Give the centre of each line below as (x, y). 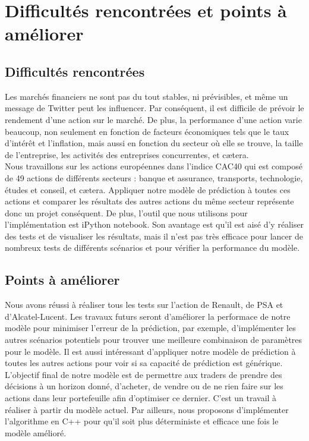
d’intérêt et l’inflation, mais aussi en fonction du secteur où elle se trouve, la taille (154, 143)
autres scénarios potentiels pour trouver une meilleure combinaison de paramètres (154, 340)
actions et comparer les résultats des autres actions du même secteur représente (149, 201)
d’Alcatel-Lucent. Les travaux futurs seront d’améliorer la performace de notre (148, 316)
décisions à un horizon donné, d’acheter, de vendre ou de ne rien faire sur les (144, 386)
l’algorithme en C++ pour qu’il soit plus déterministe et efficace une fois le (142, 421)
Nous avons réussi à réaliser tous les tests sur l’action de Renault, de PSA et (144, 305)
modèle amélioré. (36, 432)
